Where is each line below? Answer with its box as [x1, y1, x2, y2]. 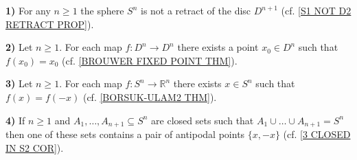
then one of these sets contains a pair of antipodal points [5, 127, 245, 141]
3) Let [5, 76, 33, 91]
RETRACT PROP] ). [5, 16, 94, 31]
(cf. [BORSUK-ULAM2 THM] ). [82, 89, 217, 104]
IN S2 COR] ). [5, 140, 64, 155]
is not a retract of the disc [140, 3, 251, 17]
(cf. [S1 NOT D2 [281, 3, 352, 17]
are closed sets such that [151, 113, 254, 127]
